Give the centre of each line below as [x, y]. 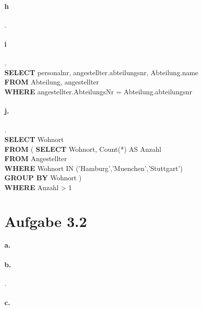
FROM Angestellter [36, 158]
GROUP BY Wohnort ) [43, 178]
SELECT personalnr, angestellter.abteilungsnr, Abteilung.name [101, 72]
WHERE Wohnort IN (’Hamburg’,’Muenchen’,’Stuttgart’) [94, 168]
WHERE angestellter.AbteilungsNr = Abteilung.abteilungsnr [98, 91]
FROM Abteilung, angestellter [52, 82]
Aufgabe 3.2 [46, 221]
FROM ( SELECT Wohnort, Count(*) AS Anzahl [83, 149]
